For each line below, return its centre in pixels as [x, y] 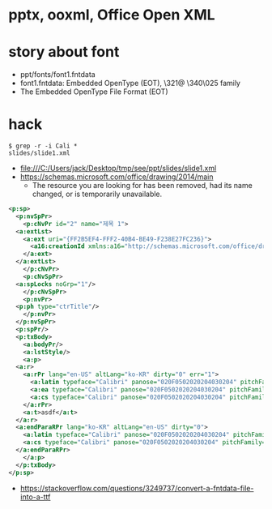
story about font [64, 52]
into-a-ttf [35, 497]
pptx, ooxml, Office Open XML [112, 15]
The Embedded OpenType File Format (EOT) [94, 92]
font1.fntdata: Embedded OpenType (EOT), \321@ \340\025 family [130, 83]
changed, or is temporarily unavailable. [97, 194]
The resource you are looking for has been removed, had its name [142, 186]
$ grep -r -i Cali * [43, 146]
